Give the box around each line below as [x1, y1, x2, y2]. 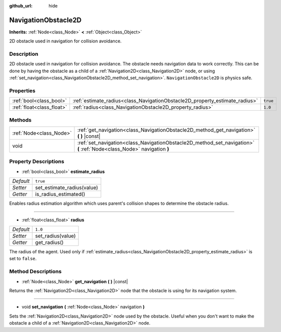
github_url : [9, 3, 32, 8]
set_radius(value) [35, 232, 76, 239]
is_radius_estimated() [35, 191, 85, 198]
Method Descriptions [9, 268, 62, 275]
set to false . [9, 256, 37, 262]
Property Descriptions [9, 158, 64, 165]
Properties [9, 87, 36, 94]
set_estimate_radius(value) [35, 184, 98, 191]
